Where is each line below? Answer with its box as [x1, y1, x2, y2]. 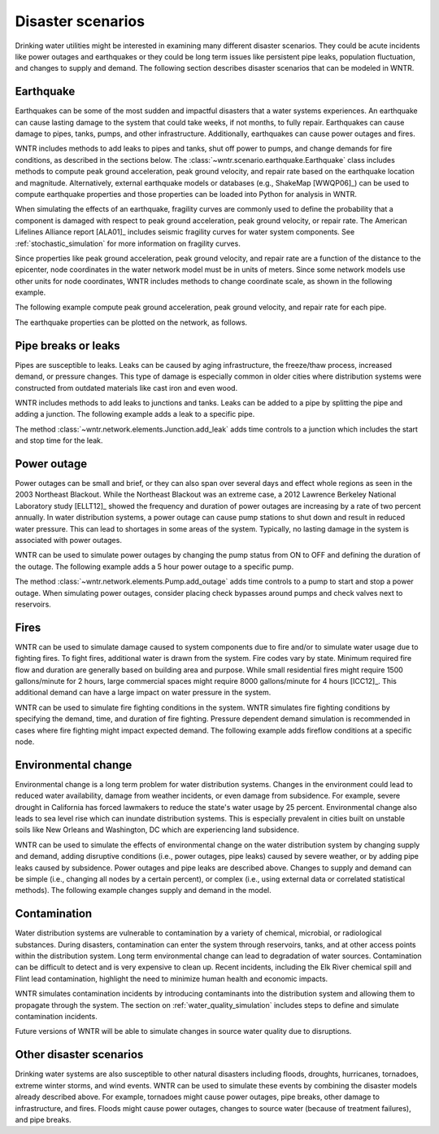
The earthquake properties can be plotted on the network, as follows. [15, 317, 248, 327]
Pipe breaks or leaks [15, 339, 121, 352]
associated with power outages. [15, 535, 122, 545]
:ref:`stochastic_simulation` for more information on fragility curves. [15, 239, 241, 248]
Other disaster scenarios [15, 1048, 144, 1062]
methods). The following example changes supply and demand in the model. [15, 886, 272, 895]
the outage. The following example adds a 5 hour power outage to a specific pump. [15, 562, 294, 571]
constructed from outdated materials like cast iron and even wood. [15, 383, 238, 392]
